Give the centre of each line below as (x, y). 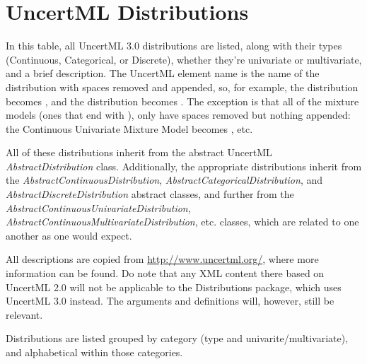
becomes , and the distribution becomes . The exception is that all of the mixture (182, 101)
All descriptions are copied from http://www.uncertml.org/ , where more (162, 259)
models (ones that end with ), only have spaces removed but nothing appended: (178, 115)
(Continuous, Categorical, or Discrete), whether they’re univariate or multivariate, (184, 59)
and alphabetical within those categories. (94, 352)
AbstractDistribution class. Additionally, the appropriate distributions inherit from (184, 166)
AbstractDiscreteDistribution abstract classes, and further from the (150, 194)
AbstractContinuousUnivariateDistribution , (98, 207)
